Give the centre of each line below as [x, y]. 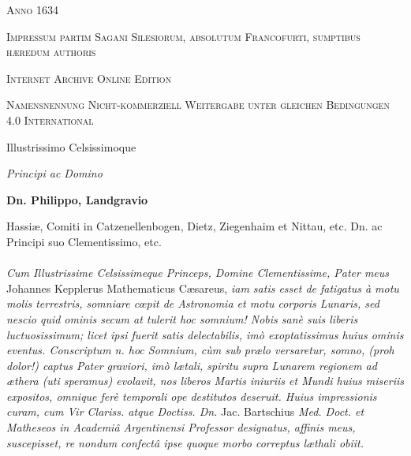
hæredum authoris [51, 52]
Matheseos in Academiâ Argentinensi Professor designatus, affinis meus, [181, 427]
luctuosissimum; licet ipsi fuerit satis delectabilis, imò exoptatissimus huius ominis [205, 334]
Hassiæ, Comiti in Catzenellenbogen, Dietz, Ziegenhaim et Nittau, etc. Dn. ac [194, 226]
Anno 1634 [32, 9]
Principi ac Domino [54, 173]
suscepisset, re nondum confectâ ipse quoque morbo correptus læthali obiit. [185, 442]
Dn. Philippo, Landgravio [77, 199]
